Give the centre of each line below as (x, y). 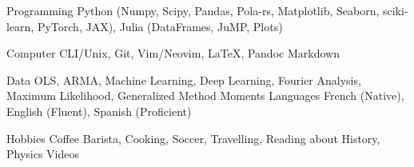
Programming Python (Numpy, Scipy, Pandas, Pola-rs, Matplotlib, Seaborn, (193, 10)
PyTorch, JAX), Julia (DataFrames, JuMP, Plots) (160, 26)
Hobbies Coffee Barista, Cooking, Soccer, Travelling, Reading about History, (193, 138)
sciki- (395, 10)
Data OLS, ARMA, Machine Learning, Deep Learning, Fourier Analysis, (184, 80)
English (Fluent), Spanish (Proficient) (99, 111)
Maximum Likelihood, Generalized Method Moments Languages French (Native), (205, 95)
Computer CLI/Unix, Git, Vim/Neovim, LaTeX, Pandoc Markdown (173, 53)
